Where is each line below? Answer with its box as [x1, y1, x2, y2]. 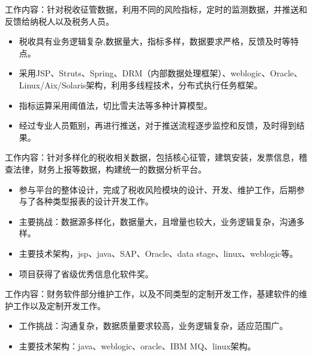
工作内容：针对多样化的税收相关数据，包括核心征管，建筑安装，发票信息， [5, 151, 299, 164]
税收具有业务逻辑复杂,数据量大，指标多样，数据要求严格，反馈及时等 [19, 35, 290, 48]
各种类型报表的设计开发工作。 [35, 195, 154, 207]
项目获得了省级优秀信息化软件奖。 [19, 267, 154, 280]
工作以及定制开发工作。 [13, 299, 106, 311]
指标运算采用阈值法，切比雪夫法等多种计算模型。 [19, 99, 212, 111]
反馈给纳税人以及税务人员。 [5, 14, 114, 27]
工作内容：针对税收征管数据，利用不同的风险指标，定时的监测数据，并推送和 [5, 3, 307, 15]
